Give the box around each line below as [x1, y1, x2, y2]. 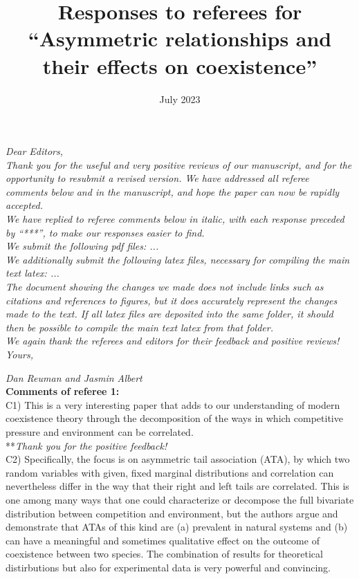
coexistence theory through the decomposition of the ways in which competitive [6, 411, 343, 425]
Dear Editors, [6, 144, 64, 158]
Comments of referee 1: [6, 384, 120, 398]
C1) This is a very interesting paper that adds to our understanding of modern [6, 397, 340, 412]
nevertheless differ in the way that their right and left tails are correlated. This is [6, 479, 349, 493]
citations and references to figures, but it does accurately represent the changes [6, 293, 338, 307]
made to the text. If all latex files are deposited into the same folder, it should [6, 306, 333, 321]
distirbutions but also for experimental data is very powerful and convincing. [6, 560, 331, 574]
